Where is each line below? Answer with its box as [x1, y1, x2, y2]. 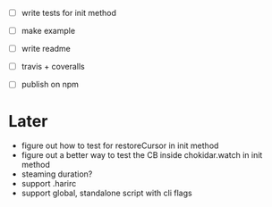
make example [21, 26, 76, 37]
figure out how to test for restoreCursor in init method [21, 140, 219, 151]
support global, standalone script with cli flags [21, 187, 193, 199]
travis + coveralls [21, 62, 86, 72]
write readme [21, 44, 71, 54]
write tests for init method [21, 8, 117, 18]
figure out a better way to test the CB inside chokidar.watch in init [21, 150, 263, 161]
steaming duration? [21, 169, 93, 179]
